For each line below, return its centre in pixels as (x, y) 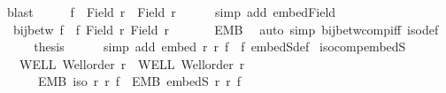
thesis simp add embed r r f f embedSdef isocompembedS (220, 46)
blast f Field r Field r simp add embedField (171, 12)
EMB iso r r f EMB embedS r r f (139, 81)
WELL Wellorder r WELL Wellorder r (132, 63)
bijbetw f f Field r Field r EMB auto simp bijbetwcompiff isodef (226, 29)
